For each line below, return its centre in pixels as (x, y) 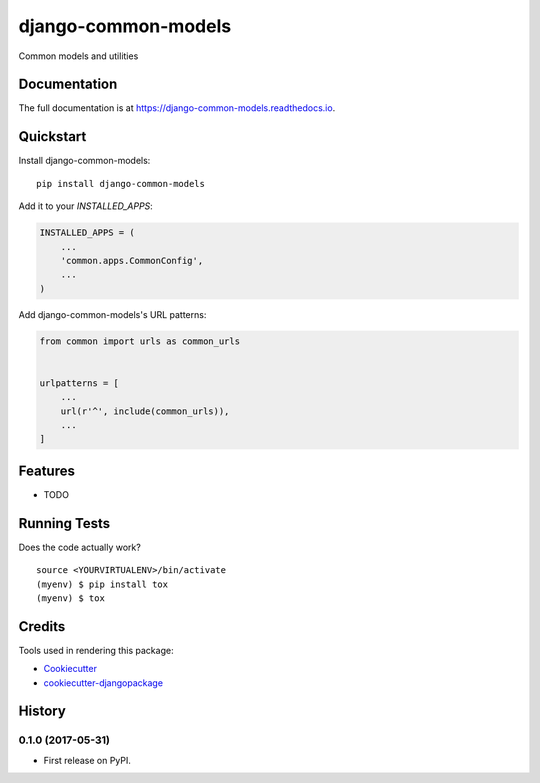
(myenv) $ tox (70, 598)
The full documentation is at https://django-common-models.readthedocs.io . (177, 108)
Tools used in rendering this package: (96, 650)
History (42, 711)
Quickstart (52, 136)
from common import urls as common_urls (139, 341)
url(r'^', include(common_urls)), (145, 411)
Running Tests (64, 523)
